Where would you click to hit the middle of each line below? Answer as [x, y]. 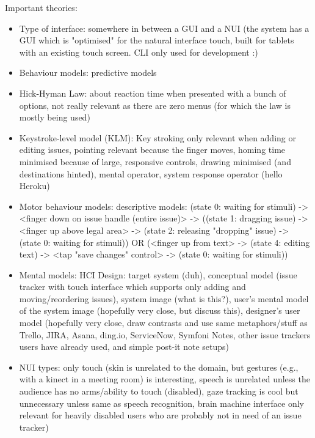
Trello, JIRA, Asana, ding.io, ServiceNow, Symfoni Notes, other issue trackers [165, 334]
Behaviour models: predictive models [88, 72]
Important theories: [41, 7]
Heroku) [34, 186]
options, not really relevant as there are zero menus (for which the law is [155, 105]
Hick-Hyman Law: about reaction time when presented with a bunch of [153, 93]
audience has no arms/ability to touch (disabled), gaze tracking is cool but [159, 391]
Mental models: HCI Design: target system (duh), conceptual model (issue [158, 274]
